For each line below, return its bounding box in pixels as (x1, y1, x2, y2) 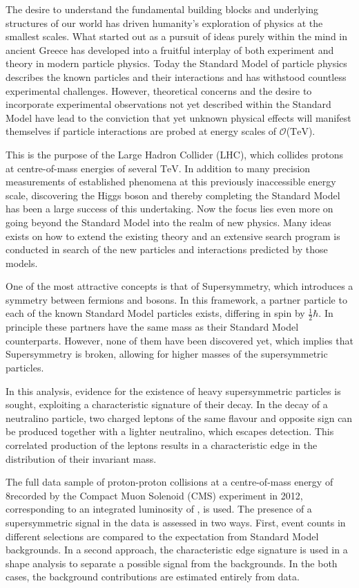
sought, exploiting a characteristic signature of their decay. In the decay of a (6, 397, 328, 412)
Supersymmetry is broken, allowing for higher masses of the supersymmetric (6, 347, 328, 361)
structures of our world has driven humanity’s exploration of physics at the (6, 15, 323, 30)
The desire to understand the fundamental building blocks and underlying (6, 2, 319, 16)
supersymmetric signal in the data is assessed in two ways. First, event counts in (6, 515, 346, 530)
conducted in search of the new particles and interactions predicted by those (6, 242, 328, 257)
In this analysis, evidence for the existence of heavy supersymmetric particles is (6, 383, 341, 398)
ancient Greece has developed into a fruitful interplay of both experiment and (6, 42, 334, 57)
